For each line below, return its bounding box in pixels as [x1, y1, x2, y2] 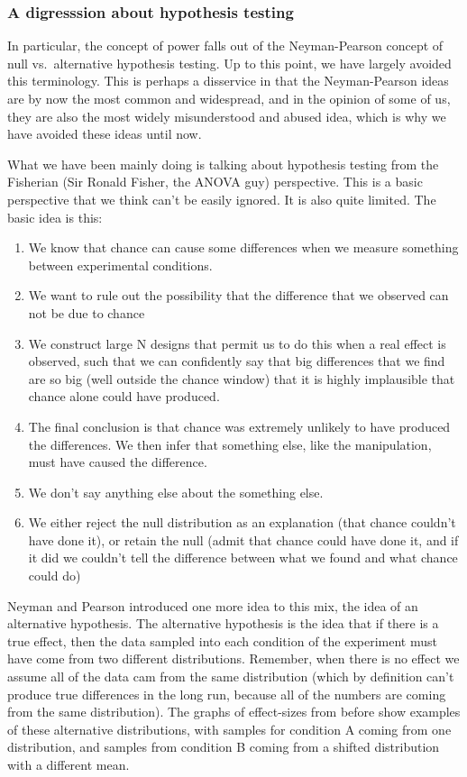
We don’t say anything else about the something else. [28, 482, 324, 501]
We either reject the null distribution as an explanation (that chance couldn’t [28, 513, 456, 532]
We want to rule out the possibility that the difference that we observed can [28, 286, 449, 305]
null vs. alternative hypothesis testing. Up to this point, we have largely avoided [7, 53, 452, 72]
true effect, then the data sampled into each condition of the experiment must [7, 631, 437, 650]
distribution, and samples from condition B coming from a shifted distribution [7, 737, 440, 756]
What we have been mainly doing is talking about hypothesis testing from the [7, 154, 439, 173]
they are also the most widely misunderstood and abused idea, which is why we [7, 106, 446, 125]
